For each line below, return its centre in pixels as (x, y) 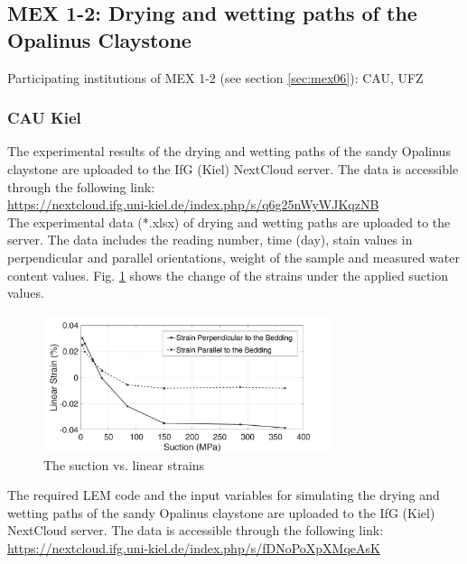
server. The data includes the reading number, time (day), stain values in (210, 240)
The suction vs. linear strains (124, 464)
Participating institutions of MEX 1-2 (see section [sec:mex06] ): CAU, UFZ (215, 77)
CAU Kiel (44, 118)
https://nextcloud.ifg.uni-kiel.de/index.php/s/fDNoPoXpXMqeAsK (194, 547)
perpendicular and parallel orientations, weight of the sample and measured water (233, 257)
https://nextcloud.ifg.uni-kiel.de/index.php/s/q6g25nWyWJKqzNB (193, 204)
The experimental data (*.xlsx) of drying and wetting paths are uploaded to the (229, 222)
